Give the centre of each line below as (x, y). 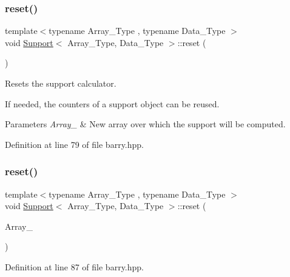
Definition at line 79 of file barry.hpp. (74, 144)
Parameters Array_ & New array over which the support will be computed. (145, 124)
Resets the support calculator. (61, 83)
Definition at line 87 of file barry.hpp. (74, 266)
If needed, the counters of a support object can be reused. (112, 103)
